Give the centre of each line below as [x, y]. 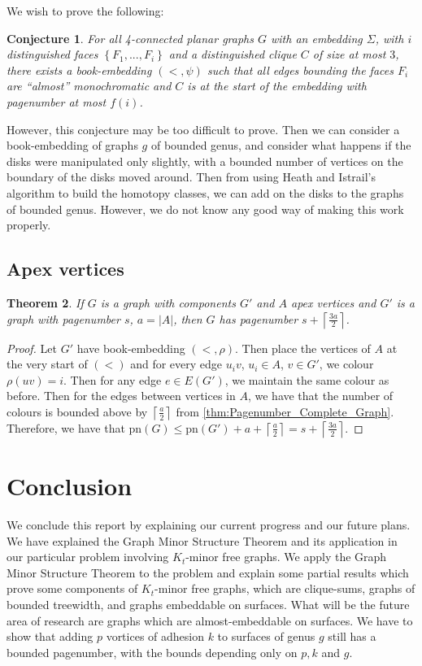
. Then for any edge [113, 379]
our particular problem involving [88, 557]
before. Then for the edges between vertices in [121, 396]
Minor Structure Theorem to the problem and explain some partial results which [208, 572]
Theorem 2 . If [45, 302]
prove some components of [72, 588]
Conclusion [70, 486]
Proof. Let [32, 348]
